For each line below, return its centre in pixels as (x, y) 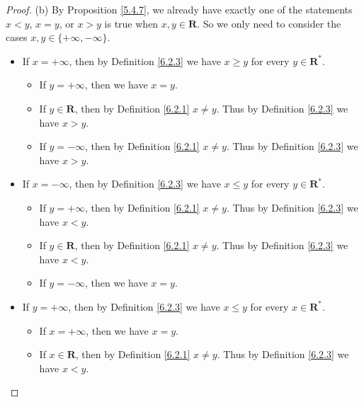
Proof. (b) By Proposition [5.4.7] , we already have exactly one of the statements (179, 9)
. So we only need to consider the (269, 23)
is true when (131, 23)
